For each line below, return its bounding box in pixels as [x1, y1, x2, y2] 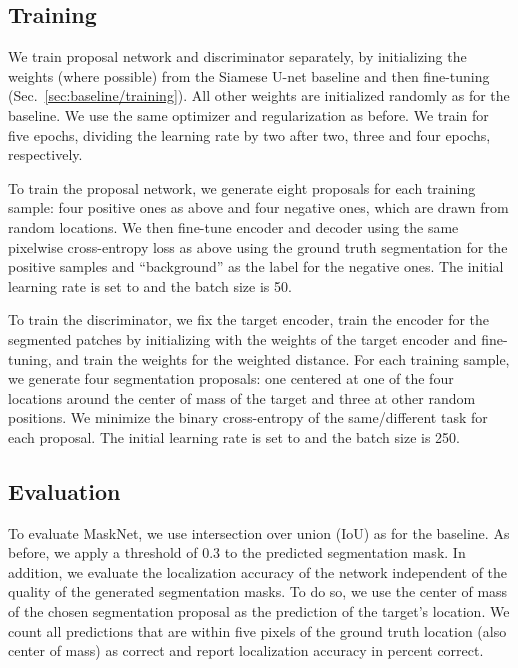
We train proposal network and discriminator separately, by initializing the [8, 46, 467, 67]
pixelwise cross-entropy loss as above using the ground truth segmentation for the [8, 236, 508, 257]
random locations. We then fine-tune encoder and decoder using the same [8, 216, 459, 237]
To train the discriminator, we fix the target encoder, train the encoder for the [8, 309, 490, 330]
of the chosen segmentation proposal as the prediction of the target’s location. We [8, 601, 510, 622]
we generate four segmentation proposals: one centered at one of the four [8, 368, 454, 389]
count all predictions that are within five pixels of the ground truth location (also [8, 620, 507, 641]
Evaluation [8, 475, 121, 506]
